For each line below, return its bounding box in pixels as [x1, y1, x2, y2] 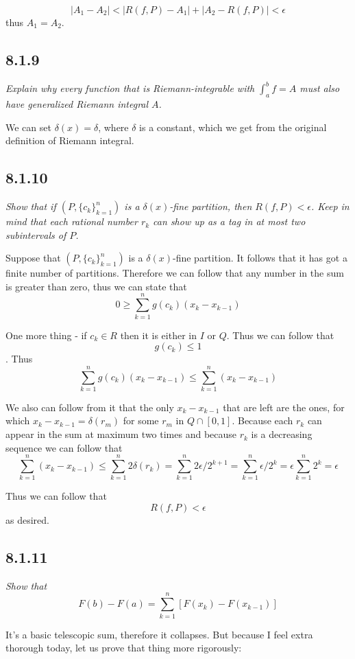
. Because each [232, 413, 293, 428]
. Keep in [310, 199, 350, 213]
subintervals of [5, 227, 66, 242]
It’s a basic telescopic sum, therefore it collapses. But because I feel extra [5, 627, 313, 641]
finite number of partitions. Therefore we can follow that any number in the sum [5, 266, 344, 280]
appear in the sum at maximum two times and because [5, 427, 237, 441]
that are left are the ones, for [223, 400, 345, 414]
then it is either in [120, 327, 197, 342]
